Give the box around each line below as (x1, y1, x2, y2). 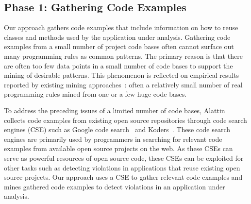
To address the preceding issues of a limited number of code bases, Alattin (4, 105, 225, 115)
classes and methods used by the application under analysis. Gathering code (4, 32, 231, 42)
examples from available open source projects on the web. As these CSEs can (4, 143, 233, 153)
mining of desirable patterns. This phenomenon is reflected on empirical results (4, 70, 239, 80)
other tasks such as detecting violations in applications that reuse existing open (4, 162, 240, 172)
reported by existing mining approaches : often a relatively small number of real (4, 79, 243, 89)
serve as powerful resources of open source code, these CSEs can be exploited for (4, 153, 244, 163)
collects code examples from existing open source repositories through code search (4, 115, 247, 125)
